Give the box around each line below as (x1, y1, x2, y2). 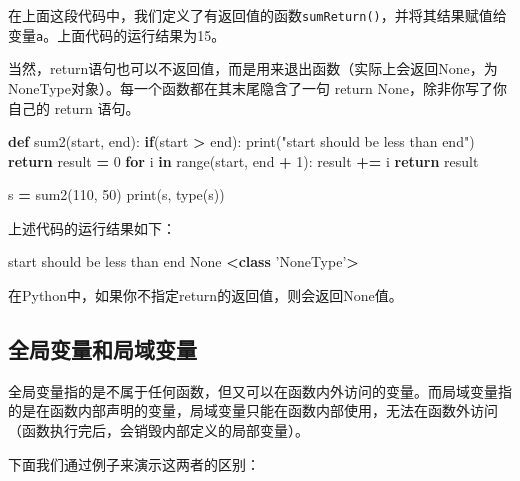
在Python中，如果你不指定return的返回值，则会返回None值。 (8, 285, 403, 306)
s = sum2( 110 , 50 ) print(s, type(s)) (8, 184, 225, 205)
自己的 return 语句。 (8, 97, 140, 118)
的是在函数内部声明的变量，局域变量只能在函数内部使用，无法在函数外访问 (8, 400, 498, 421)
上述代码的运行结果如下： (8, 217, 176, 238)
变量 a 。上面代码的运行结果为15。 (8, 24, 226, 45)
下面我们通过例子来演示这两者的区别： (8, 453, 260, 474)
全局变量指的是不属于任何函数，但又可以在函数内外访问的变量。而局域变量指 (8, 380, 512, 401)
